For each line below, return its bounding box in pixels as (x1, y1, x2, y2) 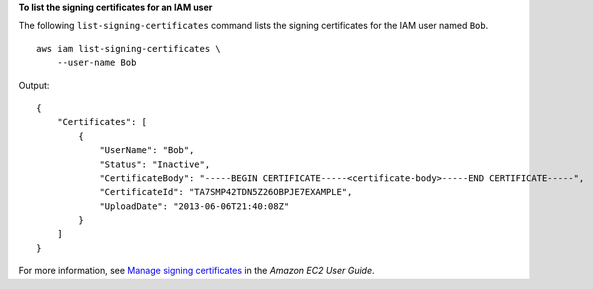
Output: (18, 79, 50, 91)
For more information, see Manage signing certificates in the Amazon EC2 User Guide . (18, 265, 375, 277)
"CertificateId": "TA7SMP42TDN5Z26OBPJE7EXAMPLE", (99, 186, 353, 198)
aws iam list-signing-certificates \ (36, 43, 222, 54)
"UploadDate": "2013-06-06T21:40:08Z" (99, 200, 290, 212)
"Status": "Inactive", (99, 158, 211, 170)
